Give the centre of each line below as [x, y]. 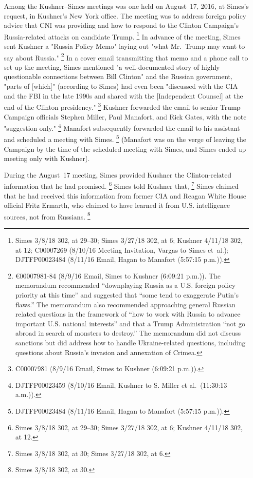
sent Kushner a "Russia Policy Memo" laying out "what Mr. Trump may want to [125, 46]
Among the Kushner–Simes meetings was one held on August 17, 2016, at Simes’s [126, 6]
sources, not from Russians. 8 [47, 216]
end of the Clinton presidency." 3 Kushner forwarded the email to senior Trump [122, 106]
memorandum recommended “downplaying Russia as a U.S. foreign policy [125, 285]
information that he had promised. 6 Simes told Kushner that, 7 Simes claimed [121, 185]
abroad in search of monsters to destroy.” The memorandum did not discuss [128, 333]
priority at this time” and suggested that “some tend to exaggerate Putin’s [127, 295]
